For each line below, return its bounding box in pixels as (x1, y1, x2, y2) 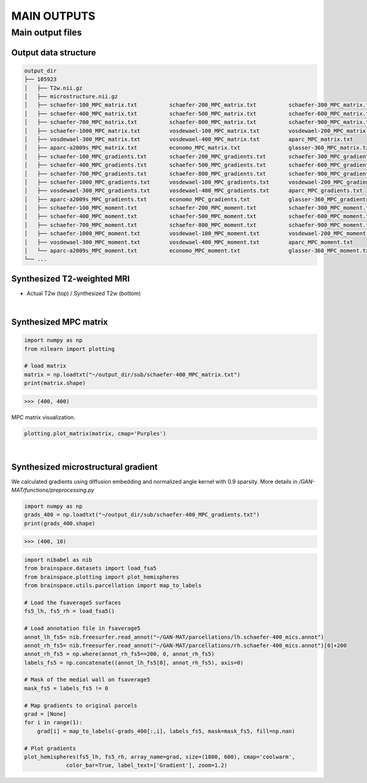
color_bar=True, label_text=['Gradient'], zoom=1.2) (66, 762, 228, 769)
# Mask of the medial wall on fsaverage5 (24, 676, 150, 683)
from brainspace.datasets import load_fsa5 (24, 565, 157, 572)
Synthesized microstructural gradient (11, 462, 158, 472)
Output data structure (11, 47, 97, 58)
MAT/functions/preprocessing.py (11, 487, 95, 494)
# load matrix (24, 362, 67, 370)
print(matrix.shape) (24, 380, 86, 387)
